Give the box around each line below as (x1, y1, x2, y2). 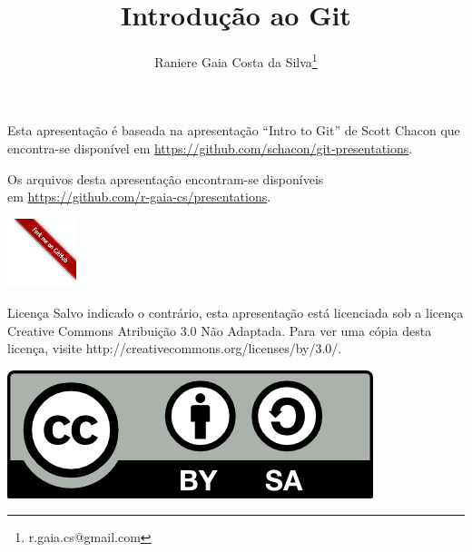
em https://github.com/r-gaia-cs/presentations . (7, 187, 271, 206)
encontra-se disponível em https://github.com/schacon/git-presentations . (7, 138, 413, 157)
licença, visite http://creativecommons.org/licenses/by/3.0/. (7, 339, 342, 358)
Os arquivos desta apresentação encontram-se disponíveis (7, 169, 324, 188)
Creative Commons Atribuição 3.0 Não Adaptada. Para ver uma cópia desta (7, 320, 432, 340)
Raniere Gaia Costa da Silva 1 (154, 50, 318, 71)
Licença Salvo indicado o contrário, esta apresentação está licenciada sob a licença (7, 302, 464, 321)
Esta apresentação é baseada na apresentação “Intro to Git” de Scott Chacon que (7, 121, 460, 140)
